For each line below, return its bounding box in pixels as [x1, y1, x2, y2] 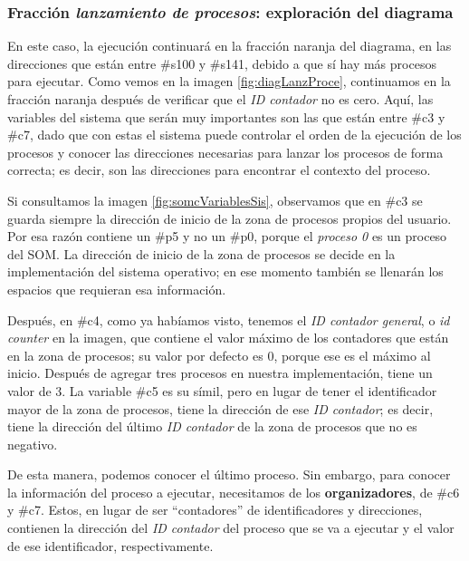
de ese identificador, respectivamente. [7, 536, 214, 555]
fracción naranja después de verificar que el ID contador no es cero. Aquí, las [7, 90, 434, 108]
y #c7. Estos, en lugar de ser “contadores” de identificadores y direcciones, [7, 500, 423, 519]
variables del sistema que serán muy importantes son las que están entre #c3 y [7, 107, 445, 126]
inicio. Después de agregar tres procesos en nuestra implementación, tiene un [7, 363, 433, 382]
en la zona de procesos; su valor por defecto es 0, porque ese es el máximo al [7, 345, 431, 364]
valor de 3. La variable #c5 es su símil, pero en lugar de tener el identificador [7, 381, 437, 400]
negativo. [7, 434, 58, 453]
